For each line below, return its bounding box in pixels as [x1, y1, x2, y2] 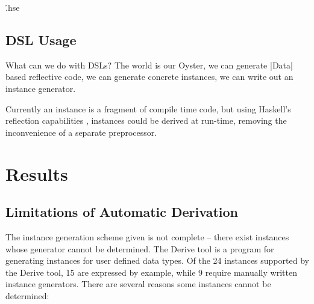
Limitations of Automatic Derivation [5, 202, 238, 221]
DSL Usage [5, 30, 77, 49]
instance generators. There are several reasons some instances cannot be [5, 278, 271, 290]
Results [5, 161, 68, 186]
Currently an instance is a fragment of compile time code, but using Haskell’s [5, 102, 291, 115]
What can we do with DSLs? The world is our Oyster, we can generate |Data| [5, 58, 293, 71]
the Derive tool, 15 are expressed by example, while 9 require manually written [5, 266, 297, 278]
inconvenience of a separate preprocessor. [5, 126, 157, 138]
